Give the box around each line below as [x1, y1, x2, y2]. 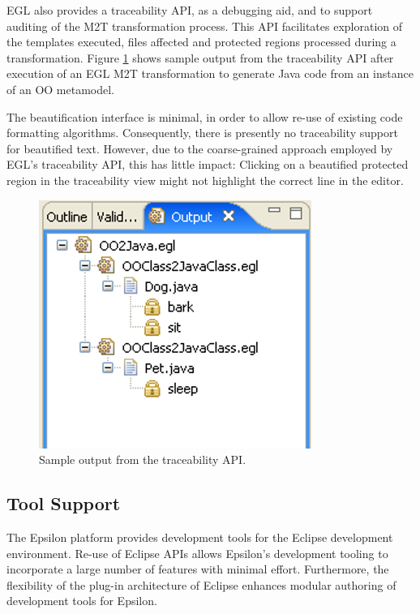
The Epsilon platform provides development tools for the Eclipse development [6, 528, 393, 545]
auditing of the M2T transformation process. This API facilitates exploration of [6, 17, 403, 34]
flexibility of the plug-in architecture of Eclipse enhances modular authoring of [6, 576, 396, 593]
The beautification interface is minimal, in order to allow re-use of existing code [6, 108, 403, 125]
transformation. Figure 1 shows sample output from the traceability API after [6, 49, 394, 66]
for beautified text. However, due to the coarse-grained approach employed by [6, 140, 393, 157]
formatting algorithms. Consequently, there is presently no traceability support [6, 124, 398, 141]
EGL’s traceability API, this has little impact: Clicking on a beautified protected [6, 156, 409, 173]
